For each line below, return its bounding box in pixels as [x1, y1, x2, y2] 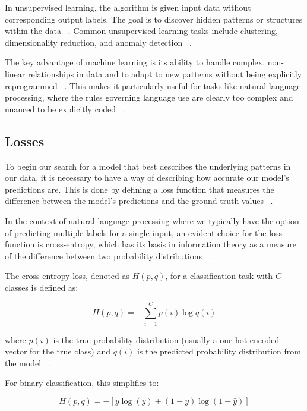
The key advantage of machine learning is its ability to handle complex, [5, 56, 265, 68]
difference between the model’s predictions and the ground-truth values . [5, 194, 273, 207]
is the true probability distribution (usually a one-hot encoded [53, 333, 280, 346]
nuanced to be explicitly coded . [5, 102, 125, 115]
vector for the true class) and [5, 345, 110, 357]
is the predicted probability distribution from [137, 345, 301, 357]
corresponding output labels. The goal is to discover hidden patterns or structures [5, 12, 303, 25]
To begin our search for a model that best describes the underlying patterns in [5, 159, 291, 172]
